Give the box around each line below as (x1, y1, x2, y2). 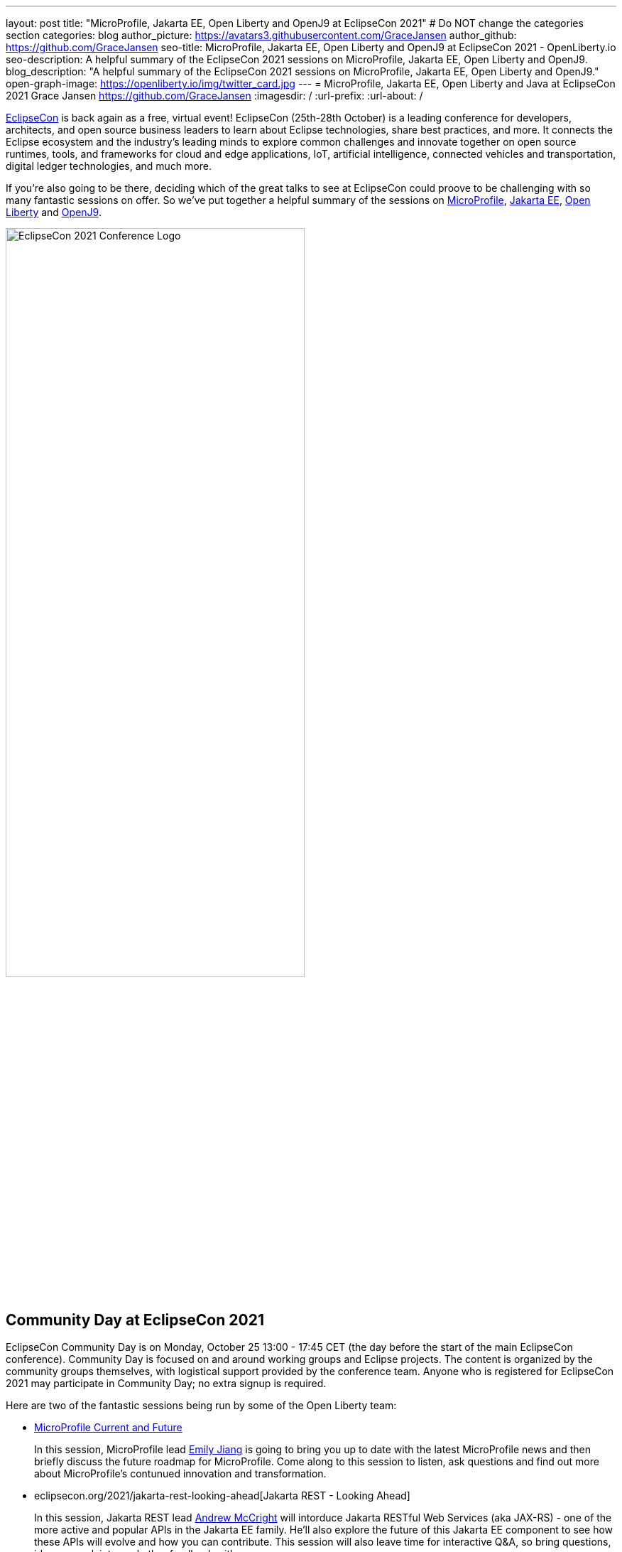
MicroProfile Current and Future (34, 1421, 182, 1434)
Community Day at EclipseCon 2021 (6, 1310, 264, 1329)
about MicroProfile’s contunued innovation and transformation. (34, 1467, 327, 1480)
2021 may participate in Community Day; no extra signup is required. (6, 1377, 327, 1390)
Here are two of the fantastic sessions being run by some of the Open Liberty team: (6, 1399, 397, 1412)
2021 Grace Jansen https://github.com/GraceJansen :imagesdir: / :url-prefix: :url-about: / (6, 90, 423, 102)
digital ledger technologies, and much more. (6, 160, 212, 172)
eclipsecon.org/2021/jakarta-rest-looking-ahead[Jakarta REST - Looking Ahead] (34, 1489, 410, 1502)
